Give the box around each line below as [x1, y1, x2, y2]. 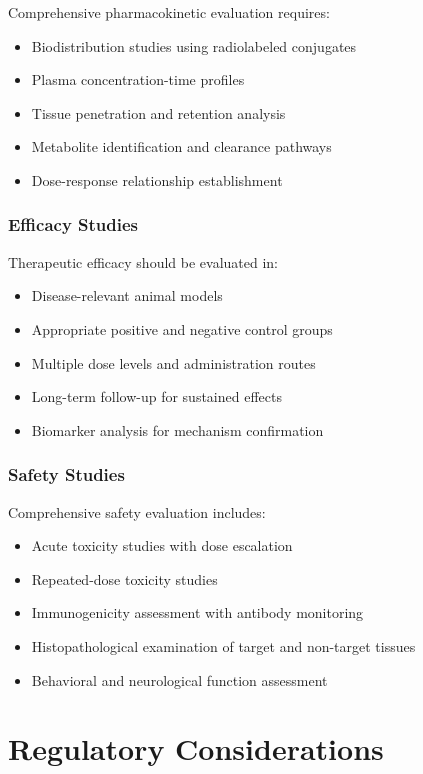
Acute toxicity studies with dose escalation [31, 535, 293, 556]
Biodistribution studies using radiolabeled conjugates [31, 35, 357, 56]
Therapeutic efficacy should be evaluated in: [8, 251, 279, 272]
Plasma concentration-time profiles [31, 69, 245, 90]
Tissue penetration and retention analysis [31, 102, 286, 123]
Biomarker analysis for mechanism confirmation [31, 419, 324, 440]
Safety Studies [8, 462, 125, 487]
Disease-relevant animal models [31, 285, 223, 306]
